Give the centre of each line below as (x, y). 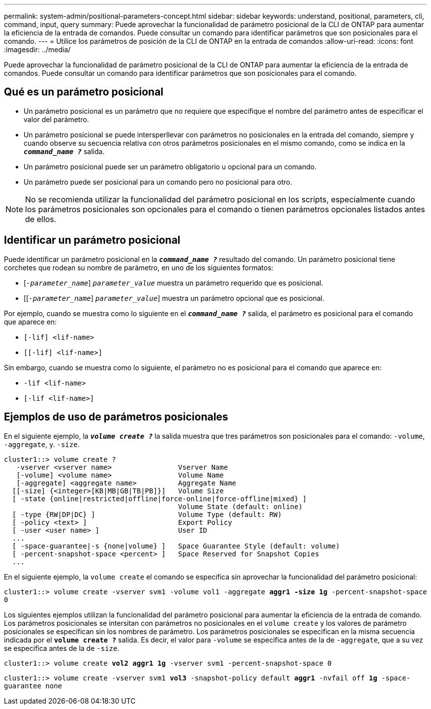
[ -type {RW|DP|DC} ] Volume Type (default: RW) (147, 514)
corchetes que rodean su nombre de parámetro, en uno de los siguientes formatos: (139, 267)
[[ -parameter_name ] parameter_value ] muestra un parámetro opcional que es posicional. (174, 298)
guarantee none (33, 686)
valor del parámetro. (56, 119)
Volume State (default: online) (240, 506)
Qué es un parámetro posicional (84, 92)
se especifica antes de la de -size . (62, 648)
